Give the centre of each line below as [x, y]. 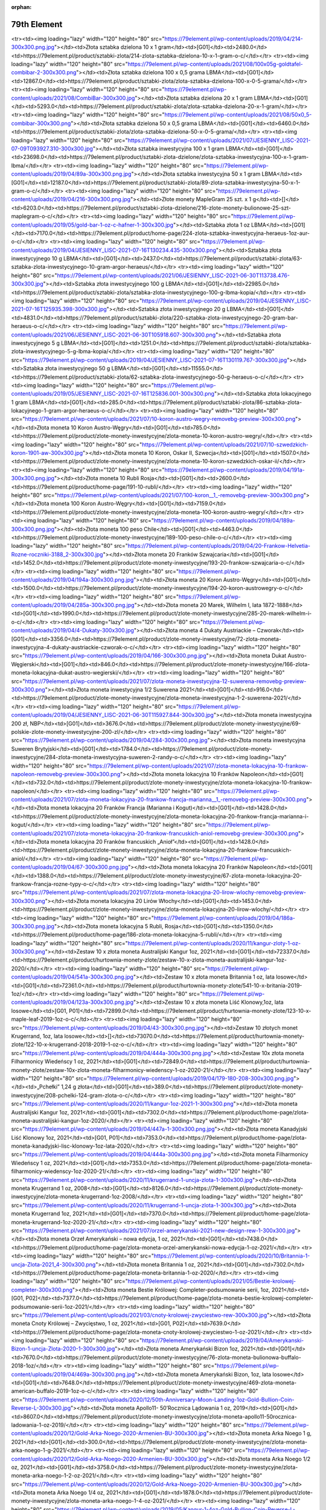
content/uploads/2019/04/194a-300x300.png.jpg [72, 579]
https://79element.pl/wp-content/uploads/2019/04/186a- [225, 917]
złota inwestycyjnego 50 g [77, 368]
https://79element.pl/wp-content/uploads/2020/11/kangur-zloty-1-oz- [214, 943]
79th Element [37, 24]
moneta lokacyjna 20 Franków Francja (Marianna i [113, 808]
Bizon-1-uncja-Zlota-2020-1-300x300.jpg [63, 1349]
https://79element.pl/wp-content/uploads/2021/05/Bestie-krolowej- [212, 1281]
